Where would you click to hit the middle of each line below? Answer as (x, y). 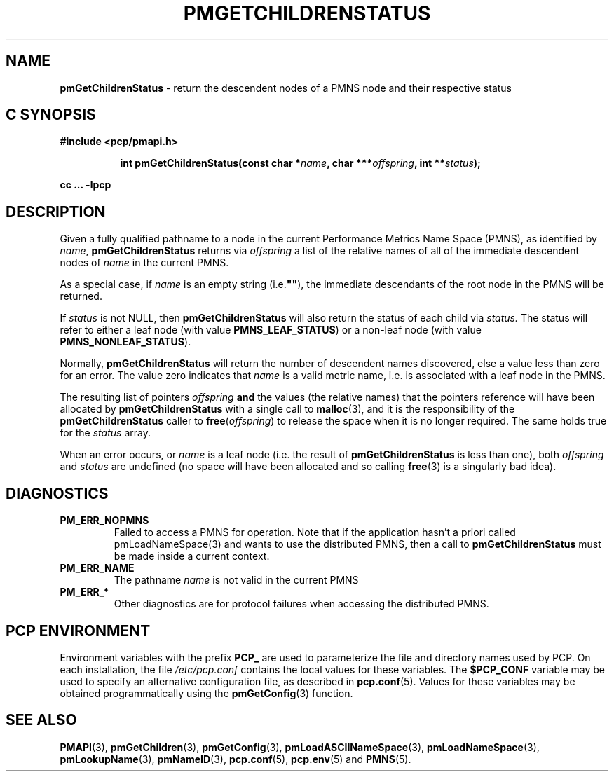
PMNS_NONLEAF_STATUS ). (125, 342)
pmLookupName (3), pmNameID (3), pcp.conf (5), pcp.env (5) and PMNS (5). (236, 759)
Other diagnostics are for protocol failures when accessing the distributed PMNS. (301, 604)
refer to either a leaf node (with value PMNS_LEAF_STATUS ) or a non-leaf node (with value (271, 330)
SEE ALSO (41, 720)
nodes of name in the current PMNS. (144, 263)
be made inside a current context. (192, 556)
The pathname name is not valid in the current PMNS (236, 580)
